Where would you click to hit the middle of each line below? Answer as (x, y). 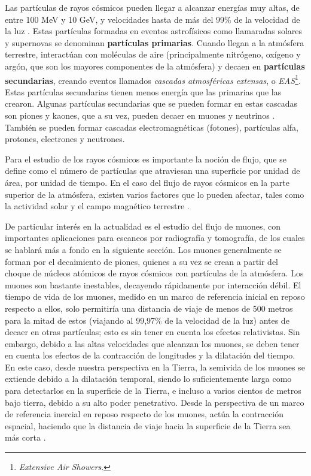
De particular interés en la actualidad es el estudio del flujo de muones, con (143, 226)
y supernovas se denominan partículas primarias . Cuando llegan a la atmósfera (155, 42)
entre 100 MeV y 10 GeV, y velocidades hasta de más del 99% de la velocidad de (153, 19)
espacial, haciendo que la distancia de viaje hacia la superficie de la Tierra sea (148, 425)
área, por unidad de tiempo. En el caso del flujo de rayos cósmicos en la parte (147, 182)
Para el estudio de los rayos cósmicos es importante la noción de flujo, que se (146, 159)
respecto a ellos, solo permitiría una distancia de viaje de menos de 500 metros (149, 308)
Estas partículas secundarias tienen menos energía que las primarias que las (143, 91)
